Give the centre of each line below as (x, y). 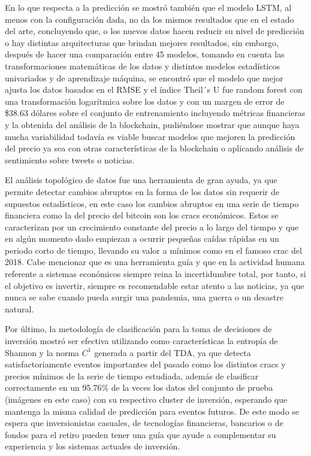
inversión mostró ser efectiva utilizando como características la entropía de (141, 341)
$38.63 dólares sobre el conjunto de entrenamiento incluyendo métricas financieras (155, 113)
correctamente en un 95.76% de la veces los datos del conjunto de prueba (139, 387)
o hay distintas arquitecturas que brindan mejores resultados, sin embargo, (142, 42)
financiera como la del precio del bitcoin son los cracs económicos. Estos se (142, 215)
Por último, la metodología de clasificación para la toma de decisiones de (138, 329)
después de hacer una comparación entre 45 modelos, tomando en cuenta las (145, 54)
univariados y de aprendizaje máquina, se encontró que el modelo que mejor (144, 77)
